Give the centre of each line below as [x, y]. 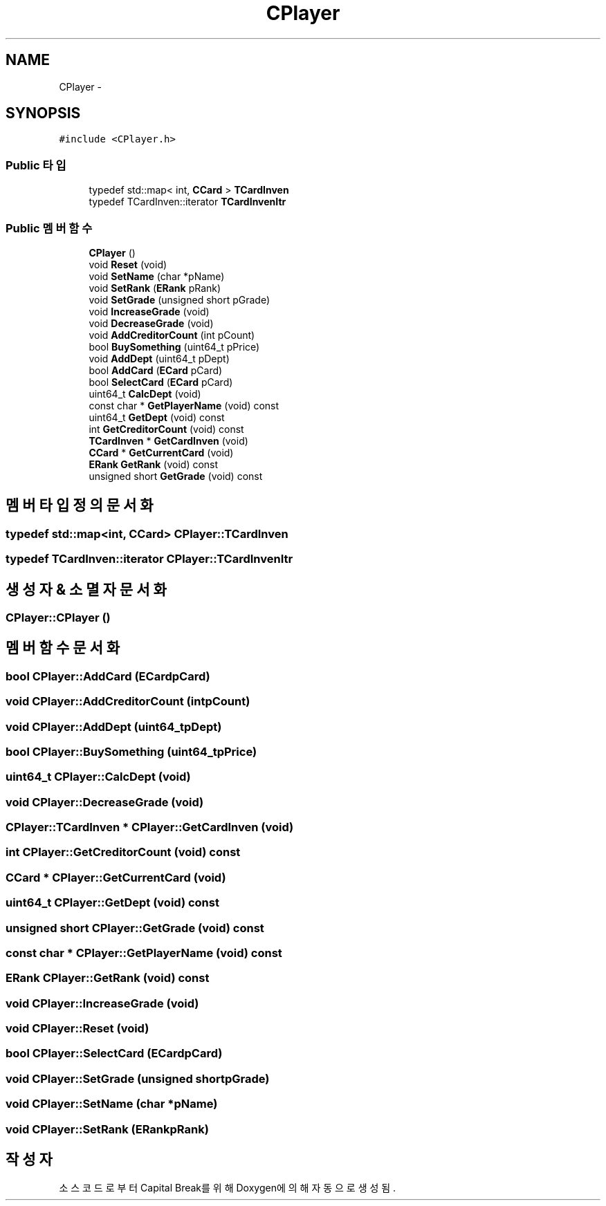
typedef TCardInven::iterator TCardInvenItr [187, 202]
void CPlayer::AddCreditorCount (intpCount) [128, 702]
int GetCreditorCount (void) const [166, 429]
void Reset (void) [128, 264]
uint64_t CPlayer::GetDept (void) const [112, 903]
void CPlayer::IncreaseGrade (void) [102, 1003]
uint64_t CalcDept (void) [145, 393]
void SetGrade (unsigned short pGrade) [180, 299]
